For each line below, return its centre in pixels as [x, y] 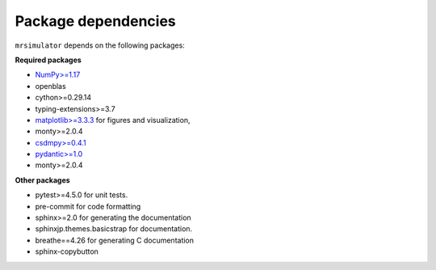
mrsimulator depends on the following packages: [100, 45]
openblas [50, 86]
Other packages [42, 180]
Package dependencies [96, 21]
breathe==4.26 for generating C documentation [114, 240]
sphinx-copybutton [67, 251]
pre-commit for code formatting [88, 206]
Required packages [48, 60]
